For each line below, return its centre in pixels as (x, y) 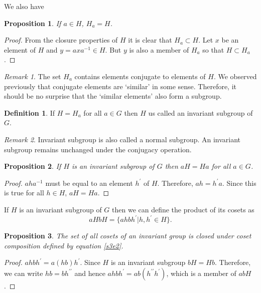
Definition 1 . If (30, 112)
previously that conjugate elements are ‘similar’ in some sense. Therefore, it (120, 86)
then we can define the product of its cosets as (183, 209)
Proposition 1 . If (33, 23)
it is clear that (150, 40)
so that (213, 49)
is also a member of (159, 49)
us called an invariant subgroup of (201, 112)
